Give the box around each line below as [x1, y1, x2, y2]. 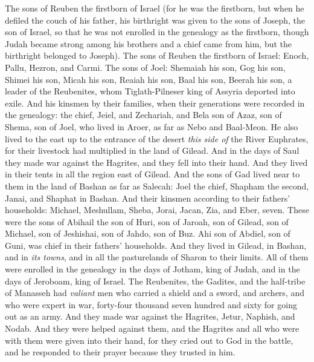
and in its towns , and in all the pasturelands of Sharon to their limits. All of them [5, 251, 309, 263]
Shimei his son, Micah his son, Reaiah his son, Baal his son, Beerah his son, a [5, 73, 292, 85]
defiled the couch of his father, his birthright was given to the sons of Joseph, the [5, 13, 305, 26]
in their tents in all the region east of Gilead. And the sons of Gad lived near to [5, 168, 300, 180]
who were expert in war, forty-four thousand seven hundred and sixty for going [5, 298, 297, 311]
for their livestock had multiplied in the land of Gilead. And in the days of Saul [5, 144, 300, 157]
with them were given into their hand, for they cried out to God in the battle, [5, 334, 293, 346]
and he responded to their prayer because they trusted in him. [5, 346, 235, 358]
